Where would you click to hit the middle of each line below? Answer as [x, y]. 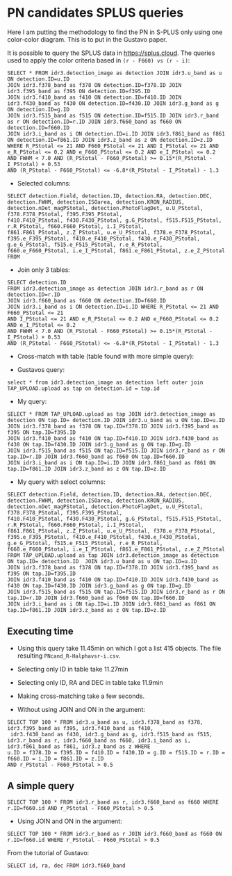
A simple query [41, 786]
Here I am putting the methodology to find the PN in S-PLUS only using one [115, 32]
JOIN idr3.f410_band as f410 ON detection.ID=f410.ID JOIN [94, 97]
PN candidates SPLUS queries [96, 13]
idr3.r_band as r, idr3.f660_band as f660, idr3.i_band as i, [99, 740]
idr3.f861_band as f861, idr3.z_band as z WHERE [79, 746]
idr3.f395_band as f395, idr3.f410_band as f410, [81, 728]
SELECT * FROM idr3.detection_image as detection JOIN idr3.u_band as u [115, 73]
